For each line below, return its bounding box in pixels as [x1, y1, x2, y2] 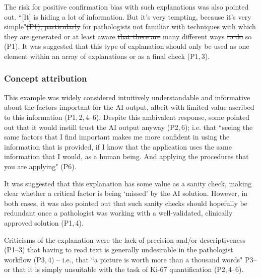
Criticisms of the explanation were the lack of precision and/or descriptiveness [4, 234, 245, 245]
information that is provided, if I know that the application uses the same [4, 141, 232, 152]
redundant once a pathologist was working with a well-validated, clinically [4, 207, 233, 218]
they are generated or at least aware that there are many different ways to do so [4, 31, 252, 41]
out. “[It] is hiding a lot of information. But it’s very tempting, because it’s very [4, 11, 251, 22]
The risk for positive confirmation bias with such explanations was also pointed [4, 2, 249, 12]
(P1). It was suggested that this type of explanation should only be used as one [4, 41, 249, 51]
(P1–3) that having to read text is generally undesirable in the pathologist [4, 244, 233, 255]
